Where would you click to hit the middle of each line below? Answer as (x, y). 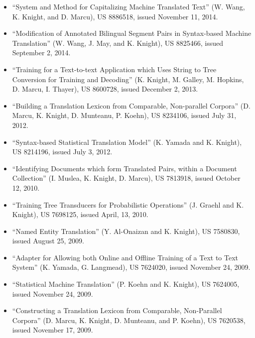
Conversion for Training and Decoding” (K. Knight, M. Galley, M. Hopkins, (128, 79)
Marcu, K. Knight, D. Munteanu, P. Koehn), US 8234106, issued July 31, (124, 115)
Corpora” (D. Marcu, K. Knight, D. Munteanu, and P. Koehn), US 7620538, (129, 320)
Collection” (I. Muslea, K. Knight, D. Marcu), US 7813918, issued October (126, 178)
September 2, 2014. (41, 53)
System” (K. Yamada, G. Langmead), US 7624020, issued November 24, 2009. (131, 267)
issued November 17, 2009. (53, 330)
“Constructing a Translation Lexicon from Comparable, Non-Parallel (117, 310)
